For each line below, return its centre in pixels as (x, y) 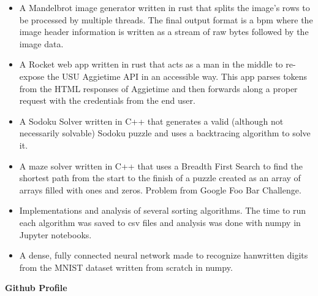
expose (32, 76)
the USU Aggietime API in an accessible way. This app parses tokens (177, 76)
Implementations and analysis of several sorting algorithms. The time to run (163, 210)
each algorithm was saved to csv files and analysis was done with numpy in (160, 222)
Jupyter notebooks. (55, 234)
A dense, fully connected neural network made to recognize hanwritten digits (164, 255)
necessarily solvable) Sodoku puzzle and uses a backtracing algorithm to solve (165, 133)
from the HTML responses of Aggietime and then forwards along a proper (158, 88)
